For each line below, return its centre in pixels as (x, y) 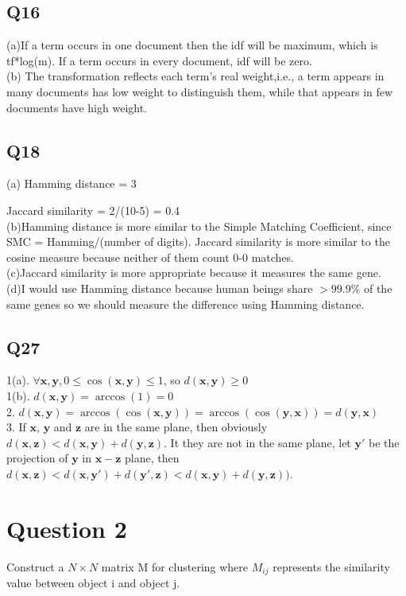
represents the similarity (331, 566)
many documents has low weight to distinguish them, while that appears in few (200, 91)
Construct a (35, 566)
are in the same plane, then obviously (176, 427)
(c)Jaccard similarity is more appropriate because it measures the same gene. (194, 273)
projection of (37, 458)
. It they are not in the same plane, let (257, 442)
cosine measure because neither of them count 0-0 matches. (150, 257)
